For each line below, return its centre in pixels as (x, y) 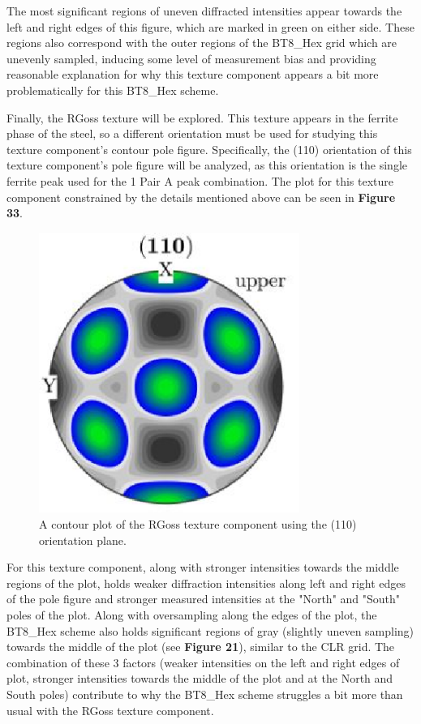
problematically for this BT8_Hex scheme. (113, 90)
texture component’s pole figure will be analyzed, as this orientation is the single (207, 165)
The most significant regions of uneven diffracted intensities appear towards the (204, 11)
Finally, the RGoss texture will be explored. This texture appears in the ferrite (202, 117)
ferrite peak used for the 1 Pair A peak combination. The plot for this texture (200, 180)
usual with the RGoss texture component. (110, 710)
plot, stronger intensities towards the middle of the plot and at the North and (200, 678)
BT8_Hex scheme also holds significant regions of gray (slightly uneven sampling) (210, 630)
